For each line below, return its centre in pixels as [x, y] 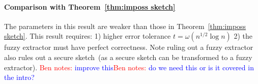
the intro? [19, 77]
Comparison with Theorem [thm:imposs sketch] [90, 6]
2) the [243, 36]
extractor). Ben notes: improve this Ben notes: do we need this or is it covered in [129, 67]
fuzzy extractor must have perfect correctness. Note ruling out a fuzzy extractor [129, 47]
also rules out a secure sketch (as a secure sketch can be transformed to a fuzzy [128, 57]
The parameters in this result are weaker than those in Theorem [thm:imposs [125, 26]
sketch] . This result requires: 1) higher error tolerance [88, 36]
